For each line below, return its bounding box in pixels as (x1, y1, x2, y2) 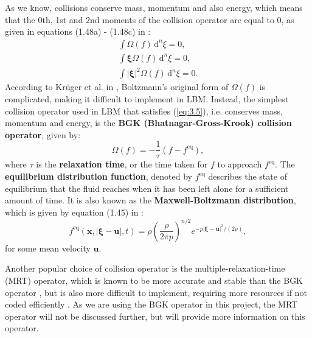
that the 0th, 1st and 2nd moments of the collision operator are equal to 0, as (5, 13, 294, 26)
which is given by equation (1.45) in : (5, 205, 144, 218)
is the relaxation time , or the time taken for (36, 158, 208, 171)
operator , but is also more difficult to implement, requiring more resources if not (5, 286, 307, 298)
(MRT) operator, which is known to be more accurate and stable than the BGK (5, 274, 303, 287)
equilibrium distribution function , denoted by (5, 170, 193, 182)
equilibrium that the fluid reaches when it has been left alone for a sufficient (5, 181, 289, 194)
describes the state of (208, 170, 287, 182)
